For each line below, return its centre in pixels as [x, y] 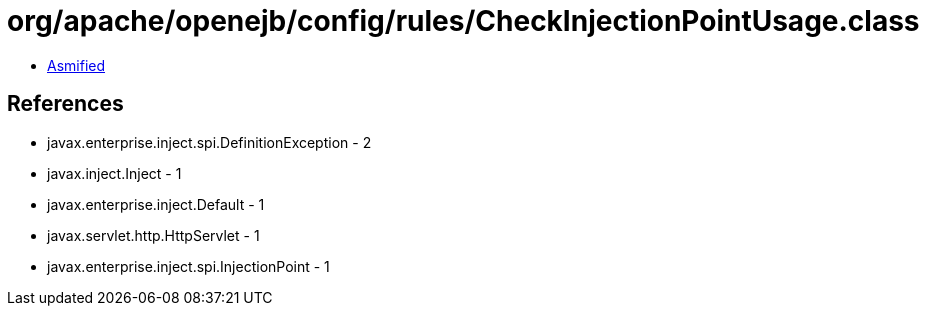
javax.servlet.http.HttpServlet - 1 [153, 235]
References [65, 104]
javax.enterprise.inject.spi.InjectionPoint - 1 [188, 266]
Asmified [76, 65]
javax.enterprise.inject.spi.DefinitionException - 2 [209, 142]
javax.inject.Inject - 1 [114, 173]
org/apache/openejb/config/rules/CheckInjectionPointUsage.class [463, 21]
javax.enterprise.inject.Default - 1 [156, 204]
